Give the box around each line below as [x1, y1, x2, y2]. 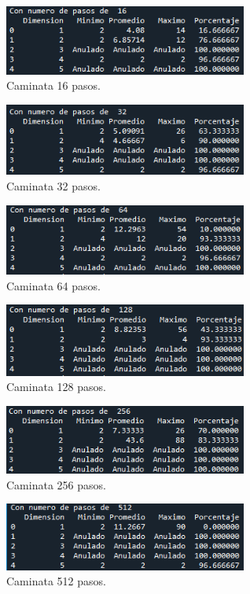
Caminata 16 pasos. [6, 77, 101, 94]
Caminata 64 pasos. [6, 277, 101, 293]
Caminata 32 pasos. [6, 177, 101, 194]
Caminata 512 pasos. [6, 573, 106, 589]
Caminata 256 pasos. [6, 476, 106, 493]
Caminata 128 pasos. [6, 378, 106, 395]
